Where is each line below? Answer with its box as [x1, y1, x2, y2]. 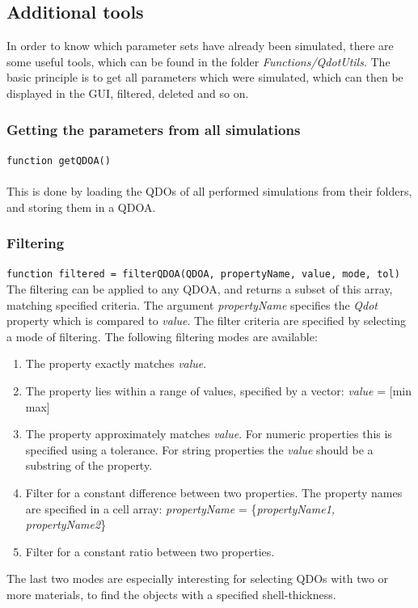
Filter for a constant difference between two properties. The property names [25, 484, 403, 501]
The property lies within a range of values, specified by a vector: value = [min [25, 382, 412, 399]
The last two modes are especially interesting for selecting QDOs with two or [6, 570, 389, 587]
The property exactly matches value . [25, 355, 207, 372]
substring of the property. [25, 457, 153, 474]
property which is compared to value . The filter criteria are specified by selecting [6, 312, 407, 329]
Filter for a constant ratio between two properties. [25, 543, 275, 559]
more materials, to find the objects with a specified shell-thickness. [6, 586, 336, 603]
